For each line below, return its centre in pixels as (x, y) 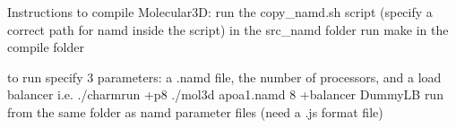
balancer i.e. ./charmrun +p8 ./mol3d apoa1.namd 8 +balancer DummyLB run (225, 94)
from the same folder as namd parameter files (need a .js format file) (195, 111)
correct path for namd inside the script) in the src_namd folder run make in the (228, 29)
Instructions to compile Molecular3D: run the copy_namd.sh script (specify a (220, 12)
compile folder (46, 47)
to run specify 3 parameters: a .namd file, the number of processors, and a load (224, 77)
